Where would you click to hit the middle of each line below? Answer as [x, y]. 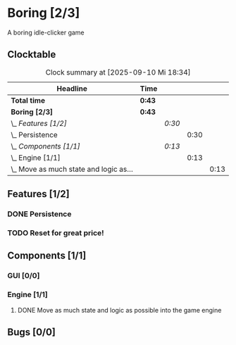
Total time [28, 100]
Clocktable [32, 55]
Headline [72, 88]
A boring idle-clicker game [46, 32]
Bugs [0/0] [32, 332]
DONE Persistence [39, 214]
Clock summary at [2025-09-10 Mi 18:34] [118, 72]
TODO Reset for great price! [56, 232]
